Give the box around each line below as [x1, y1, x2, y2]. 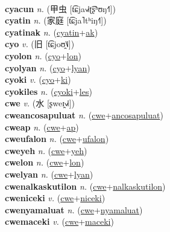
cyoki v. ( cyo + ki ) [5, 73, 71, 86]
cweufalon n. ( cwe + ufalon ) [5, 132, 109, 145]
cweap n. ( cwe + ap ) [5, 120, 79, 133]
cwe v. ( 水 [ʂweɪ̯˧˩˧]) [5, 97, 75, 109]
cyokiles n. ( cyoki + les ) [5, 85, 92, 97]
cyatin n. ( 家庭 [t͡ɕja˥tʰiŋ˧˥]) [5, 14, 107, 27]
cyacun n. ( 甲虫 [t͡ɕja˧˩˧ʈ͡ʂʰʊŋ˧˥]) [5, 2, 116, 14]
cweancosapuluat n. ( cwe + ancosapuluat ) [5, 108, 163, 121]
